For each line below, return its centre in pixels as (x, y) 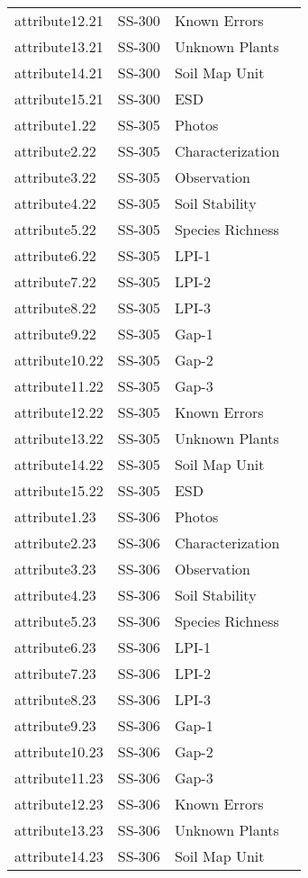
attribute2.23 (55, 543)
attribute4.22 (55, 203)
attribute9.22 (55, 334)
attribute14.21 (59, 72)
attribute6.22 (55, 255)
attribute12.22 (59, 412)
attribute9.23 (55, 725)
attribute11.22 (59, 386)
